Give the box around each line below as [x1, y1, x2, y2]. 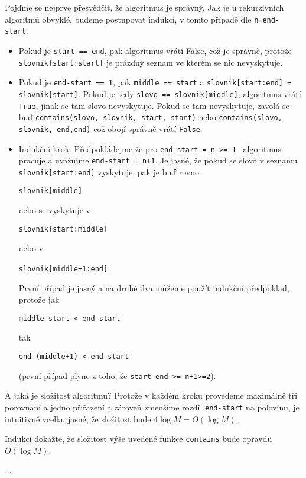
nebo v [18, 242, 44, 254]
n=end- [254, 15, 280, 24]
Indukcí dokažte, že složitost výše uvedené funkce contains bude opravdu [5, 432, 272, 445]
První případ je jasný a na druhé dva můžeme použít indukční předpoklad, [18, 281, 289, 294]
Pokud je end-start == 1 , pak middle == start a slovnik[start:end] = [18, 76, 292, 88]
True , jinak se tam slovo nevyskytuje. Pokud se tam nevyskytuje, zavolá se [18, 99, 289, 111]
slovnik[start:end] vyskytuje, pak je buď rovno [18, 165, 199, 178]
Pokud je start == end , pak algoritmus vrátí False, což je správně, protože [18, 44, 292, 56]
